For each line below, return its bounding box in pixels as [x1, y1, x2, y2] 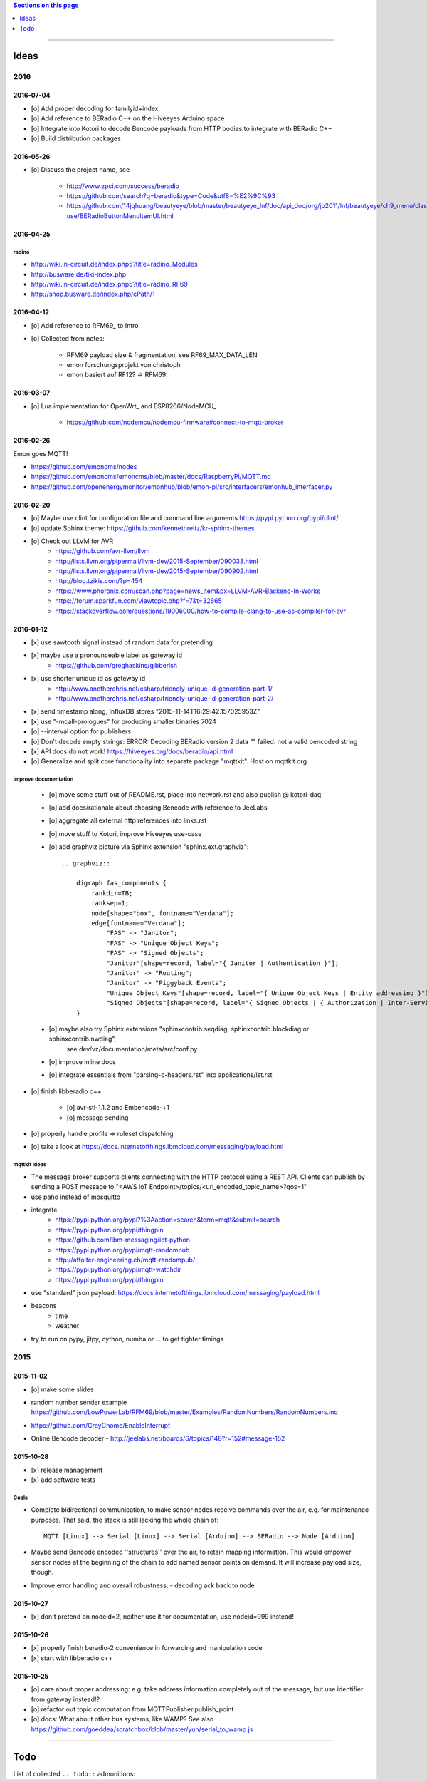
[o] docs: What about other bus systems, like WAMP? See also [31, 1715, 214, 1724]
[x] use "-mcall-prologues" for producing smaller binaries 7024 [31, 717, 217, 726]
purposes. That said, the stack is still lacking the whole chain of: [31, 1515, 219, 1524]
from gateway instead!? [31, 1695, 100, 1704]
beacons [31, 1302, 57, 1310]
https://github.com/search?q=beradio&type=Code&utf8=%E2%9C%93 [66, 192, 276, 200]
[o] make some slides [31, 1385, 94, 1394]
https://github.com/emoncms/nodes [31, 462, 137, 470]
